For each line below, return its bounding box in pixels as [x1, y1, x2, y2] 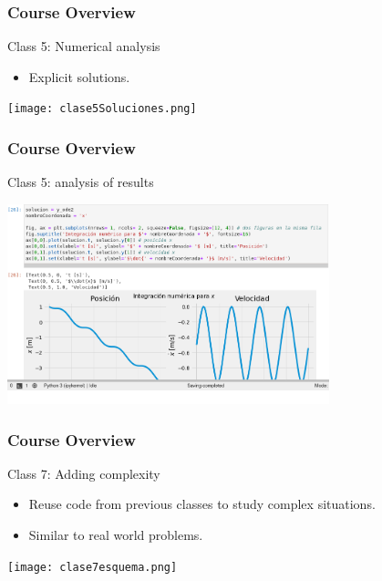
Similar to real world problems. [28, 525, 203, 545]
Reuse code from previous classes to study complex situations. [28, 494, 376, 514]
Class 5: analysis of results [7, 172, 154, 192]
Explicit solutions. [28, 67, 130, 86]
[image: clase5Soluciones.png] [7, 102, 197, 116]
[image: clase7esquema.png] [7, 560, 178, 574]
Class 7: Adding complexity [7, 463, 160, 482]
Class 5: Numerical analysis [7, 36, 160, 56]
